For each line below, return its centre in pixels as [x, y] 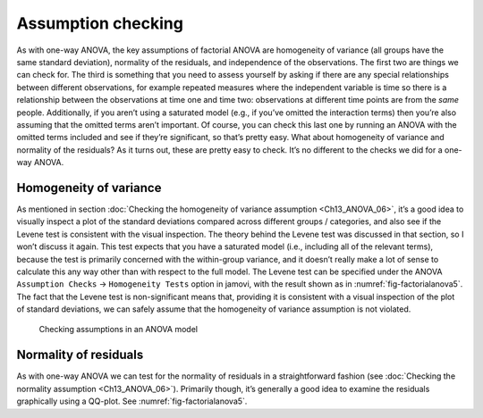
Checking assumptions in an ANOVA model [119, 330]
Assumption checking [100, 23]
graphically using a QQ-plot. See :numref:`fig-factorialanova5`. [132, 401]
